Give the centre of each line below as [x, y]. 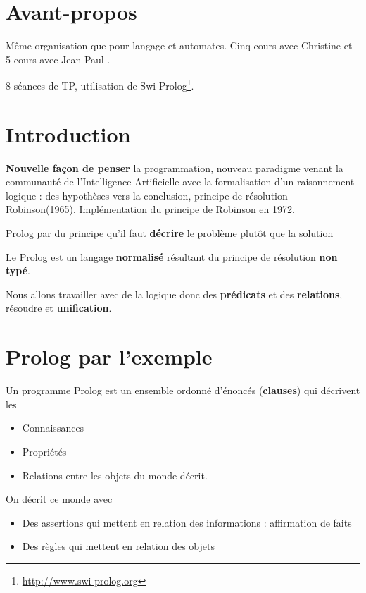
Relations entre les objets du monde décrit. [115, 475]
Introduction [68, 134]
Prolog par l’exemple [109, 356]
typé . [18, 270]
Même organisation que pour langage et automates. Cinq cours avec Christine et [179, 45]
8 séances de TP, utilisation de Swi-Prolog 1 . [100, 84]
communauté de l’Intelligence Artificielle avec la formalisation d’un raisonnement [180, 182]
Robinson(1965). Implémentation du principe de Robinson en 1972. [150, 209]
